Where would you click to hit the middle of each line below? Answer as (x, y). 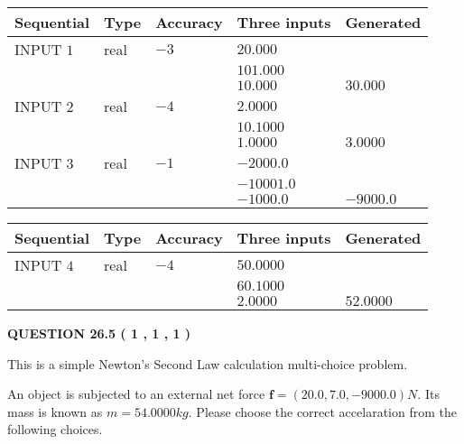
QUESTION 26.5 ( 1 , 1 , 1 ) (99, 333)
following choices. (55, 429)
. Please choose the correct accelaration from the (322, 411)
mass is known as (55, 411)
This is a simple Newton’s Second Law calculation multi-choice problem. (208, 363)
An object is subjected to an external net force (136, 394)
